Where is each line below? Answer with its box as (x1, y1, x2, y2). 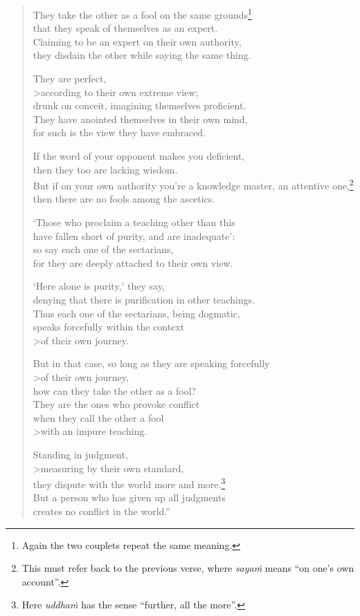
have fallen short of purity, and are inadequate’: (33, 228, 235, 243)
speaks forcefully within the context (33, 319, 185, 334)
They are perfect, (33, 71, 107, 86)
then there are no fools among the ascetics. (33, 192, 215, 206)
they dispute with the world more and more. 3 (33, 475, 226, 491)
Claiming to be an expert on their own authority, (33, 34, 242, 48)
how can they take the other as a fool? (33, 383, 197, 398)
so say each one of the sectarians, (33, 242, 174, 256)
